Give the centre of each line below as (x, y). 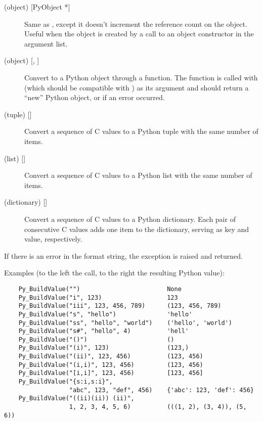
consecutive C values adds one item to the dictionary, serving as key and (137, 229)
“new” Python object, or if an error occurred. (95, 97)
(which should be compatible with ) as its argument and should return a (137, 87)
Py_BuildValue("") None (100, 289)
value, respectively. (53, 239)
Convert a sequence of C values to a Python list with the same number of (138, 175)
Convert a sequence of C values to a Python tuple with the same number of (141, 131)
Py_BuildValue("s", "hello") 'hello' (105, 314)
